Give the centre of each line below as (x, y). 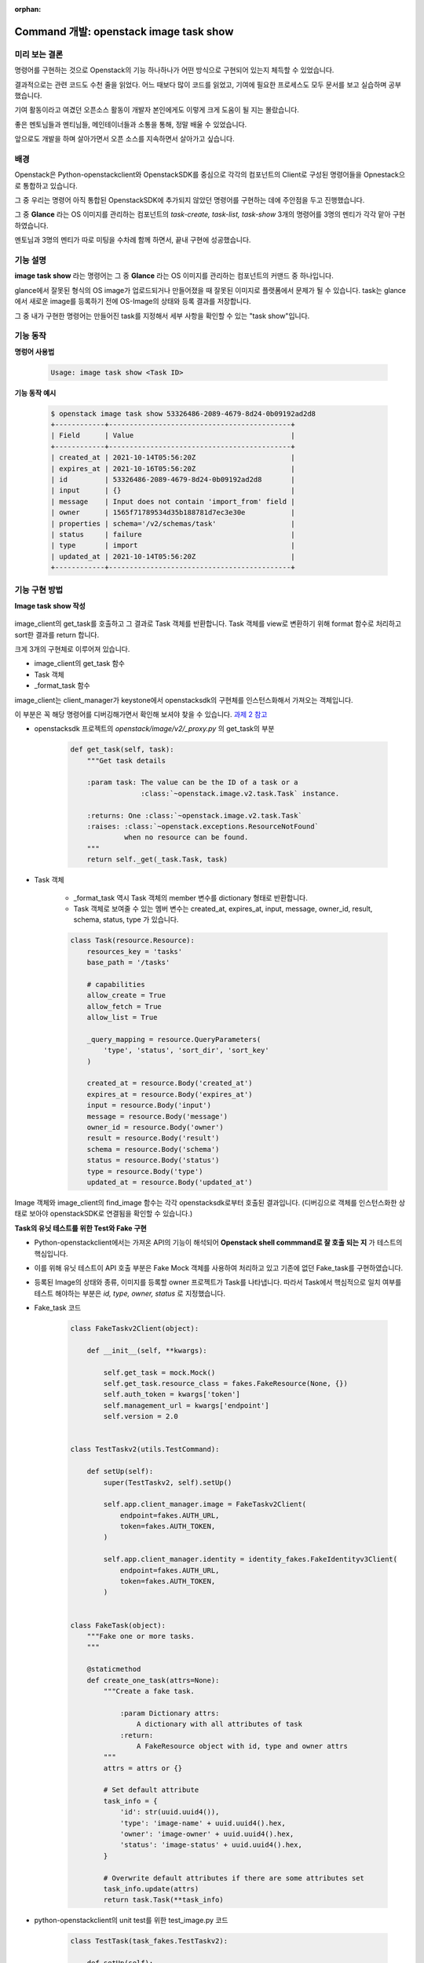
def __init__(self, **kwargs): (147, 1350)
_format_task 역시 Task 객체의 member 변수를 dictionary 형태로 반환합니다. (190, 897)
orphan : (28, 9)
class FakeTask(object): (118, 1625)
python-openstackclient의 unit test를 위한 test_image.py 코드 (131, 1921)
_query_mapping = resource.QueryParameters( (174, 1039)
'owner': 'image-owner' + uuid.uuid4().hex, (207, 1834)
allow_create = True (126, 996)
